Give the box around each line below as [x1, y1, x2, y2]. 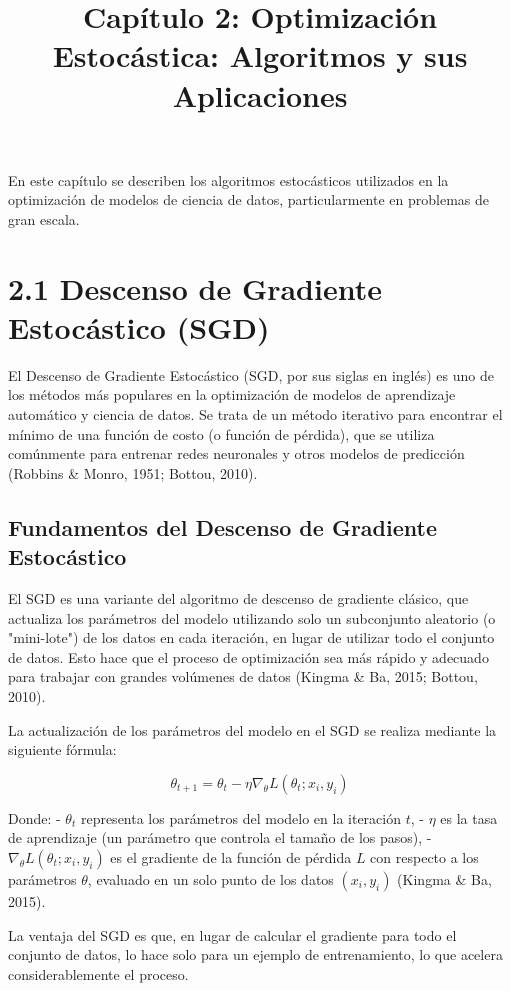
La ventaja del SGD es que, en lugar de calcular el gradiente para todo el [8, 924, 457, 945]
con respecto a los [370, 846, 479, 867]
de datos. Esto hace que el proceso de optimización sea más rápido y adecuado [8, 646, 489, 667]
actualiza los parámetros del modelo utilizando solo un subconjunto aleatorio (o [8, 607, 496, 628]
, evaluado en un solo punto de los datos [87, 868, 334, 889]
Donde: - [8, 807, 61, 828]
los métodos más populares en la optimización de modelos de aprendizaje [8, 384, 456, 405]
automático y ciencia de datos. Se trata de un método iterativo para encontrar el [8, 404, 503, 425]
